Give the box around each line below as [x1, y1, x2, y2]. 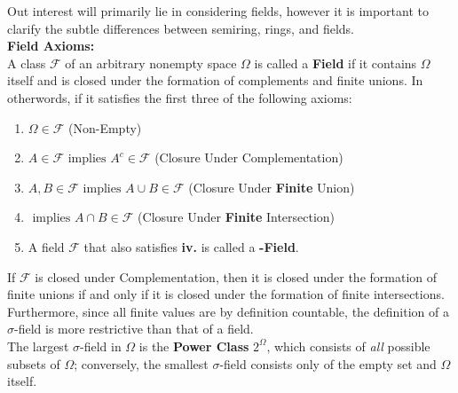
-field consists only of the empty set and [219, 354, 437, 373]
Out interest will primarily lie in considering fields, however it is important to [7, 2, 430, 20]
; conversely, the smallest [74, 354, 209, 373]
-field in [80, 336, 122, 355]
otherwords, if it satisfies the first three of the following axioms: [7, 88, 352, 106]
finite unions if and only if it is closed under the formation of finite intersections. [7, 285, 445, 303]
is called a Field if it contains [254, 53, 417, 72]
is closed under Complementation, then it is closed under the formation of [35, 267, 438, 286]
